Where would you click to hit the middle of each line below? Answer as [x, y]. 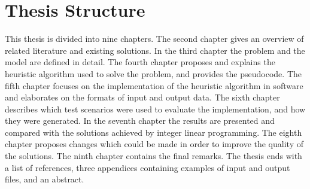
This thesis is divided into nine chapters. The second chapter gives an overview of [154, 39]
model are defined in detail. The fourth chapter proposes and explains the [140, 62]
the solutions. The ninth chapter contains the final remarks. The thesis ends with [154, 156]
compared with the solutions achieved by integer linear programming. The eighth [154, 132]
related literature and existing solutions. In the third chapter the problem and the [155, 50]
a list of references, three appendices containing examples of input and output [148, 167]
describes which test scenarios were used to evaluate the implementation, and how [155, 109]
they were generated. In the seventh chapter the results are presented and [140, 121]
